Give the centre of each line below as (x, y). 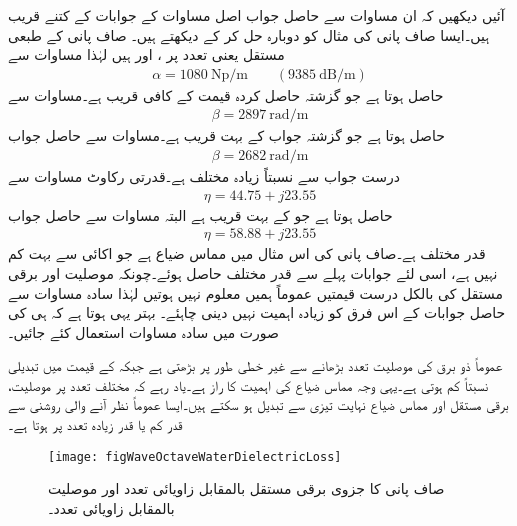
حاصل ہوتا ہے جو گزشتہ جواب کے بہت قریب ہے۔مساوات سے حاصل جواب (226, 135)
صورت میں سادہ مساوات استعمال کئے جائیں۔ (143, 331)
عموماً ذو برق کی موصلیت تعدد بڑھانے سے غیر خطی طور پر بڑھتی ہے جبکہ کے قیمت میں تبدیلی (255, 365)
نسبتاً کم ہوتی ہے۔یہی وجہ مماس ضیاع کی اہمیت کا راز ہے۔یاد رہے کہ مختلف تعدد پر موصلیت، (248, 384)
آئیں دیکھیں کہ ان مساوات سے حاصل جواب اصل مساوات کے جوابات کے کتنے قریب (256, 15)
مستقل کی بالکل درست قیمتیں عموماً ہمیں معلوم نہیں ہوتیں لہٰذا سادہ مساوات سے (255, 292)
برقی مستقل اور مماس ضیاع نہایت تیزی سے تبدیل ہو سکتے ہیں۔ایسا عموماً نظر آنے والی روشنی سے (258, 404)
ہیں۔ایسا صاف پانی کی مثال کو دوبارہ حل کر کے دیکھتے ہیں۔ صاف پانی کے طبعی (249, 34)
